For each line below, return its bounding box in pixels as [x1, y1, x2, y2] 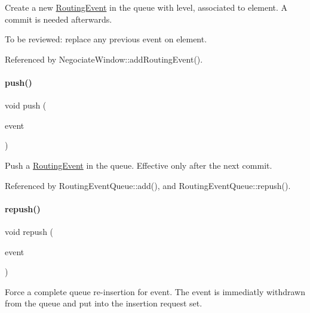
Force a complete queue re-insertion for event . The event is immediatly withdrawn [5, 285, 305, 297]
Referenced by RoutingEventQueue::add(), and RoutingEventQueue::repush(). [5, 179, 291, 191]
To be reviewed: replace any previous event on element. [5, 33, 207, 45]
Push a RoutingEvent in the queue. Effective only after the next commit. [5, 159, 272, 171]
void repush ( [5, 225, 54, 237]
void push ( [5, 99, 47, 111]
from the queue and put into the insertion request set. [5, 297, 202, 309]
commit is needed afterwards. [5, 13, 112, 25]
